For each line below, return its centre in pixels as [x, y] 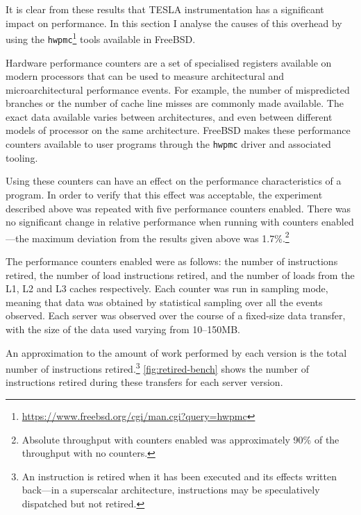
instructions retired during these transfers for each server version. [144, 382]
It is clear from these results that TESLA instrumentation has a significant [165, 9]
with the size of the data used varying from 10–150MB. [123, 329]
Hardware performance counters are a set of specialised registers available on [169, 62]
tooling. [22, 157]
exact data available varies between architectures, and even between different [169, 116]
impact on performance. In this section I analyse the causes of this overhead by [174, 23]
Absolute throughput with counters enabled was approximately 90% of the [180, 439]
